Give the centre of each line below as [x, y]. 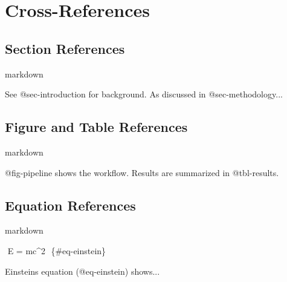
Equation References [70, 205]
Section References [65, 48]
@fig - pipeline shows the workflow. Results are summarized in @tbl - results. [142, 172]
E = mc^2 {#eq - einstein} [57, 250]
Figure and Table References [96, 127]
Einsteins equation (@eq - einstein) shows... [82, 271]
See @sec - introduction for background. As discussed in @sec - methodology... [144, 94]
